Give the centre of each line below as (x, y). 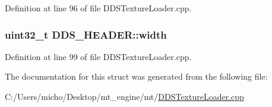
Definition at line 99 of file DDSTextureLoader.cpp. (98, 56)
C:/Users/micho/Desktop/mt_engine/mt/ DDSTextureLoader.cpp (124, 96)
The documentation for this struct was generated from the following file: (136, 76)
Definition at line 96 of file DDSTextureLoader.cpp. (98, 8)
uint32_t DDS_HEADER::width (86, 34)
